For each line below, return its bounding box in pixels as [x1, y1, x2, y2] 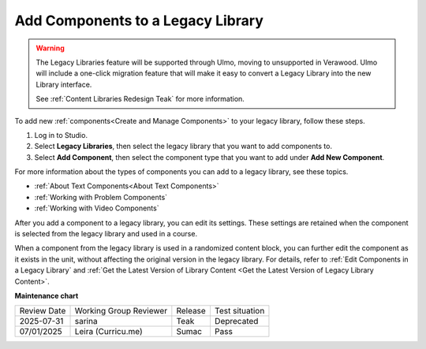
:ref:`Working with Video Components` [34, 203, 159, 213]
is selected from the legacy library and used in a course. [14, 229, 197, 239]
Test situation [214, 306, 265, 317]
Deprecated [214, 316, 259, 327]
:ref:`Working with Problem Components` [34, 192, 168, 202]
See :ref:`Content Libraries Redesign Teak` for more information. [35, 95, 245, 104]
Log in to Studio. [34, 130, 88, 139]
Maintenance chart [14, 291, 79, 300]
